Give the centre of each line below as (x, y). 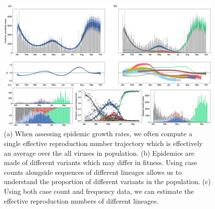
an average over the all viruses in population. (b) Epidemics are (99, 153)
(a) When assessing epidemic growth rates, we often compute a (98, 134)
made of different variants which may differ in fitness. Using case (101, 162)
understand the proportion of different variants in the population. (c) (107, 181)
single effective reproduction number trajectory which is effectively (103, 143)
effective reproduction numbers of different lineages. (81, 200)
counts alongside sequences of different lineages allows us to (93, 172)
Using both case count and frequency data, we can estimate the (99, 191)
